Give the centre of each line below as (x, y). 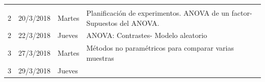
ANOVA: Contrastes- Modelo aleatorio (147, 35)
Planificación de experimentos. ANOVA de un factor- (169, 13)
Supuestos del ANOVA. (123, 23)
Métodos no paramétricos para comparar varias (160, 48)
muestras (100, 57)
